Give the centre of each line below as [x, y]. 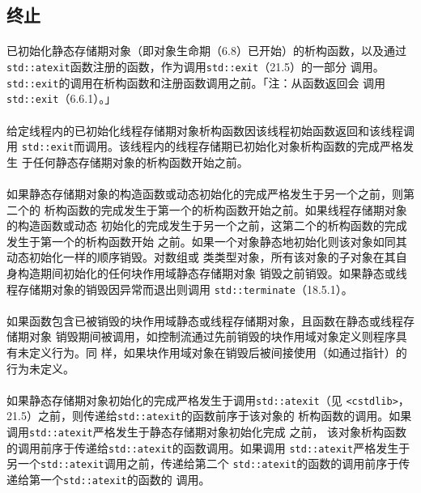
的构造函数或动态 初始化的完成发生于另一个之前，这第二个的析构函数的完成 [207, 225]
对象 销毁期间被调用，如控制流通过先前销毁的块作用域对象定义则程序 [212, 336]
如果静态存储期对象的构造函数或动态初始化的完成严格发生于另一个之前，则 [205, 193]
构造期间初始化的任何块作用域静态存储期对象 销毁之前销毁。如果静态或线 [212, 272]
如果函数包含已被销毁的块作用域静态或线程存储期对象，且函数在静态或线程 [205, 320]
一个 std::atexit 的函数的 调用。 [125, 480]
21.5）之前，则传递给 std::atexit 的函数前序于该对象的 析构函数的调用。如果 [209, 416]
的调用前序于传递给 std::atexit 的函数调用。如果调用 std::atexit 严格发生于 [208, 447]
